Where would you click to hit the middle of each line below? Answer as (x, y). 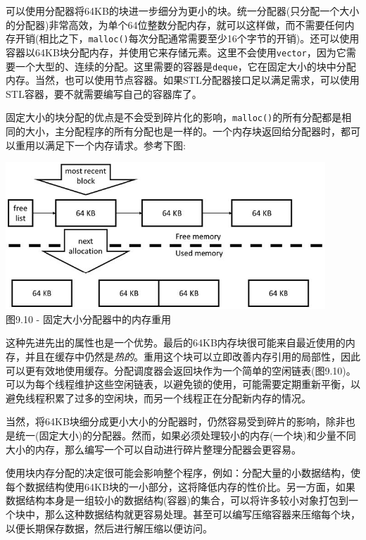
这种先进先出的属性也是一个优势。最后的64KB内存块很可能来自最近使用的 (176, 343)
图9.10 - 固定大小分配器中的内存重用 (88, 319)
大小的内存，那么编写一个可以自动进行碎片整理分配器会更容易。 (153, 449)
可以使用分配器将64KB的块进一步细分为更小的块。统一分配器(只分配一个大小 (183, 11)
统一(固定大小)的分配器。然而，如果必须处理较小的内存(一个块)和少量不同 (185, 435)
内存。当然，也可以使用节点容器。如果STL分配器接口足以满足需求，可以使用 (183, 80)
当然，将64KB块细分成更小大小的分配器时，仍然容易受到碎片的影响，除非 (176, 421)
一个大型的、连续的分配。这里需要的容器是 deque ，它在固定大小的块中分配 (185, 66)
